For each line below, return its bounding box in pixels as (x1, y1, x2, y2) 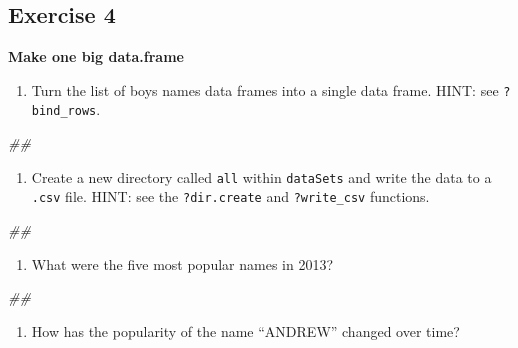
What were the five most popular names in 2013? (31, 253, 334, 274)
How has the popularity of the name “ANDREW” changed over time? (31, 320, 460, 341)
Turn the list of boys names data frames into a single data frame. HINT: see (31, 79, 499, 100)
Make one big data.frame (8, 46, 184, 67)
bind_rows (31, 104, 97, 119)
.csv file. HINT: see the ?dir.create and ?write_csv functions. (31, 186, 430, 207)
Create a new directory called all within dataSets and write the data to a (31, 166, 492, 187)
